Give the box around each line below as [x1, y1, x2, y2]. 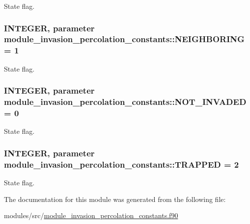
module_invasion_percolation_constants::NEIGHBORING [4, 33, 245, 45]
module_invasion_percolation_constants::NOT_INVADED [4, 96, 247, 108]
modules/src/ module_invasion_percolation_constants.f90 [4, 210, 178, 221]
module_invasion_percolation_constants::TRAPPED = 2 [4, 158, 239, 170]
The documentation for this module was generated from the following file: [4, 194, 226, 204]
